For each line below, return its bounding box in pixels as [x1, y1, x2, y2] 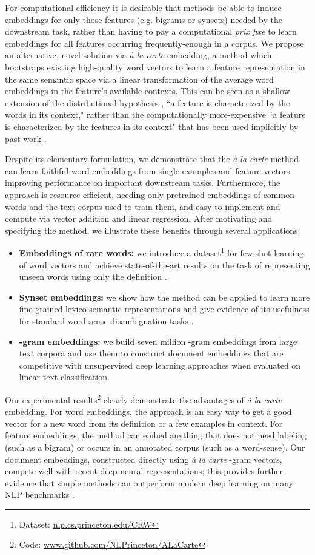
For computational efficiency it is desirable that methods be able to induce [5, 1, 282, 13]
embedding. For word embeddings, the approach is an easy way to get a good [5, 405, 292, 418]
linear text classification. [19, 370, 110, 383]
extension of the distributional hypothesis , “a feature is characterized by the [5, 96, 290, 109]
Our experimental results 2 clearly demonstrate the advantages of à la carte [5, 391, 282, 406]
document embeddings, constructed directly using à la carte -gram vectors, [5, 452, 282, 465]
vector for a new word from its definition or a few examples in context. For [5, 417, 283, 429]
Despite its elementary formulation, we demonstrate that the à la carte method [5, 152, 299, 165]
